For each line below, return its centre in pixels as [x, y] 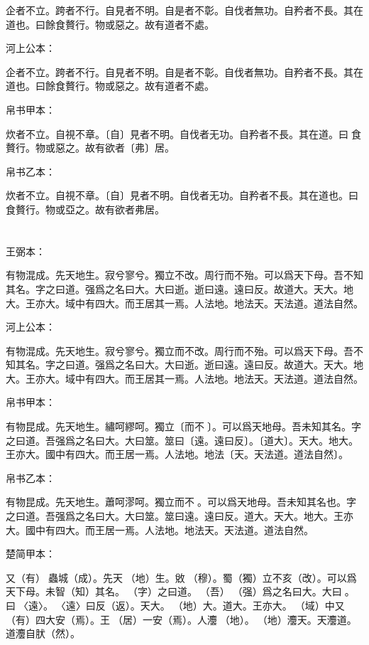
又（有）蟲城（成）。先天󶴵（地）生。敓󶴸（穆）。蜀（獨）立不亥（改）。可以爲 [181, 577]
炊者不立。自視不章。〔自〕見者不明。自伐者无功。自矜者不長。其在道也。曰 [182, 195]
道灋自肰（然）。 [43, 633]
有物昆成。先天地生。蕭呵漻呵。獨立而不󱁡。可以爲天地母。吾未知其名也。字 [181, 502]
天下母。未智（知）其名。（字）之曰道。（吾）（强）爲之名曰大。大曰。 [180, 591]
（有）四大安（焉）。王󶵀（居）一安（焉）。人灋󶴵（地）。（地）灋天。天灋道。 [181, 619]
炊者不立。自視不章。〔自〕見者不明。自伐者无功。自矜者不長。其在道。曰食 [183, 133]
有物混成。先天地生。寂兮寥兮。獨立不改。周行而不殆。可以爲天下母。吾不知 [184, 275]
